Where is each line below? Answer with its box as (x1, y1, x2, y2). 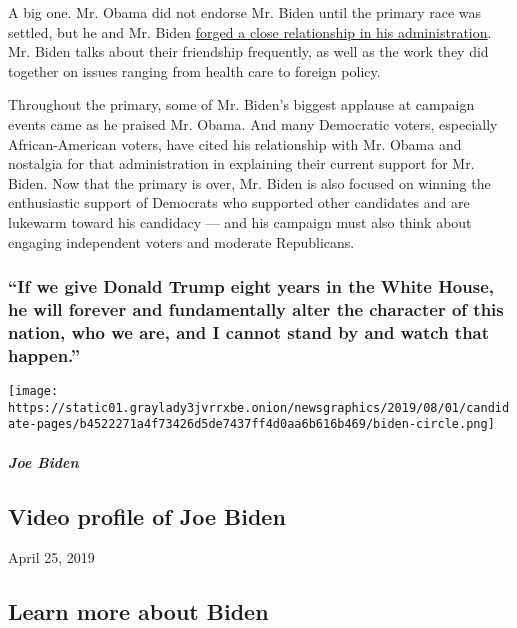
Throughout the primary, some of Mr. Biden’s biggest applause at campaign (8, 94, 475, 115)
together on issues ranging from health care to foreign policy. (8, 60, 381, 81)
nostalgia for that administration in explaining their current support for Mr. (8, 153, 475, 174)
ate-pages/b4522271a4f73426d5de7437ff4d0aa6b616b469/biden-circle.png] (8, 417, 495, 432)
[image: (8, 384, 59, 399)
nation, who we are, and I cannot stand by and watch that (8, 319, 490, 344)
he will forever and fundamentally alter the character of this (8, 296, 504, 321)
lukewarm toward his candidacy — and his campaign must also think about (8, 211, 472, 232)
